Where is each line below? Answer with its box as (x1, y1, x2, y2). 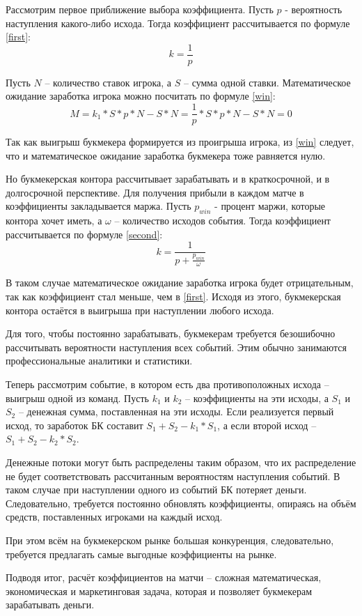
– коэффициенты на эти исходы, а (185, 390, 329, 405)
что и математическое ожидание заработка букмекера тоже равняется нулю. (6, 148, 326, 162)
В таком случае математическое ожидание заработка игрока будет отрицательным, (6, 275, 354, 290)
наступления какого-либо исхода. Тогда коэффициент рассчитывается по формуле (6, 15, 350, 30)
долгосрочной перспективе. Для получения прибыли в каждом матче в (6, 185, 304, 199)
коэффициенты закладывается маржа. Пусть (6, 199, 191, 213)
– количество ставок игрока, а (45, 75, 172, 89)
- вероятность (285, 2, 343, 16)
